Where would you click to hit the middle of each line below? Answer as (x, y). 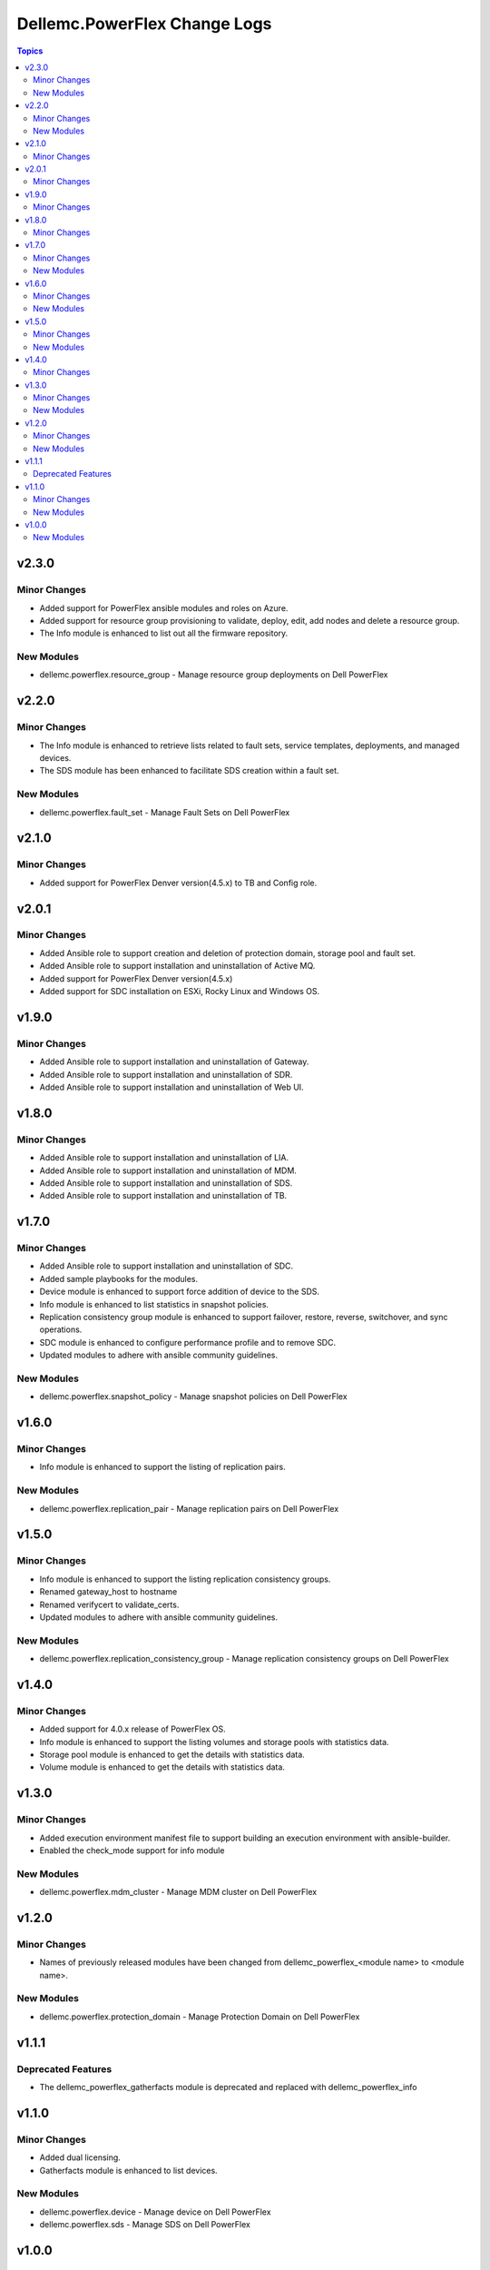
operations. (61, 1329)
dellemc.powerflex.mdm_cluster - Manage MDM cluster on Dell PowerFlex (178, 1892)
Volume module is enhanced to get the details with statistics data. (162, 1767)
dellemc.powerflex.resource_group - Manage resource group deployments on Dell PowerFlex (214, 675)
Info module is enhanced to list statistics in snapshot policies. (154, 1304)
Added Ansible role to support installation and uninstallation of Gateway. (174, 1061)
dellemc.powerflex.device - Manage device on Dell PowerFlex (155, 2212)
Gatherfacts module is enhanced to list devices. (128, 2170)
